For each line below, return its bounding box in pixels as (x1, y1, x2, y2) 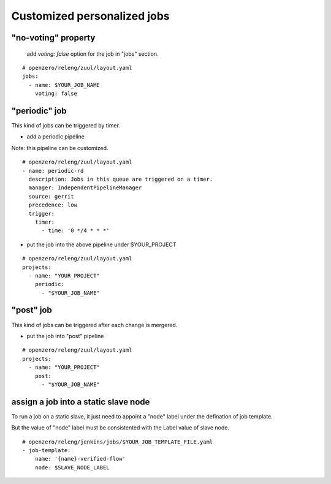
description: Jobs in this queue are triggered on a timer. (28, 175, 213, 183)
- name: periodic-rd (22, 167, 84, 174)
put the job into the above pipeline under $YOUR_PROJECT (26, 241, 177, 248)
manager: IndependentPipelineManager (28, 184, 142, 191)
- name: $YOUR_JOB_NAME (28, 81, 101, 88)
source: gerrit (28, 193, 74, 200)
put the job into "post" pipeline (26, 332, 104, 339)
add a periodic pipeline (26, 133, 85, 140)
